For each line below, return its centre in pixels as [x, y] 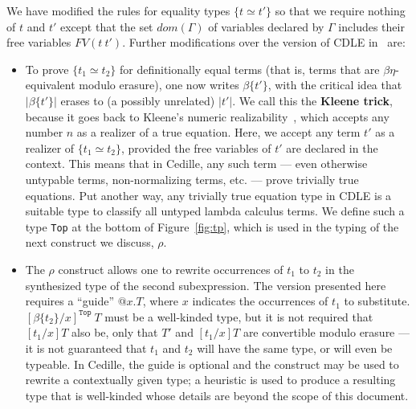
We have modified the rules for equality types [118, 10]
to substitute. [377, 301]
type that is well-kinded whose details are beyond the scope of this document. [217, 395]
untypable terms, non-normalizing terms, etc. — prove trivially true [192, 179]
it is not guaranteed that [86, 348]
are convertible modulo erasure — [326, 332]
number [44, 132]
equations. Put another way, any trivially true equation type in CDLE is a [208, 195]
